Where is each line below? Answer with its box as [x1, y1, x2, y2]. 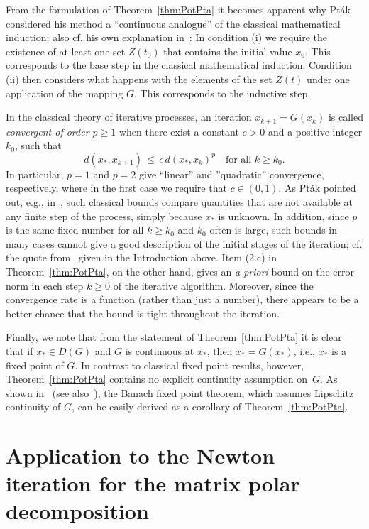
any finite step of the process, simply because [6, 208, 202, 223]
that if [6, 343, 33, 358]
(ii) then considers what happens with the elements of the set [6, 71, 272, 86]
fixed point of [6, 357, 64, 372]
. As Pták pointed [278, 180, 356, 195]
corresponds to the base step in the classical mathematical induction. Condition [6, 58, 352, 72]
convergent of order [6, 124, 89, 138]
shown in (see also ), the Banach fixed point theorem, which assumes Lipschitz [6, 385, 354, 400]
